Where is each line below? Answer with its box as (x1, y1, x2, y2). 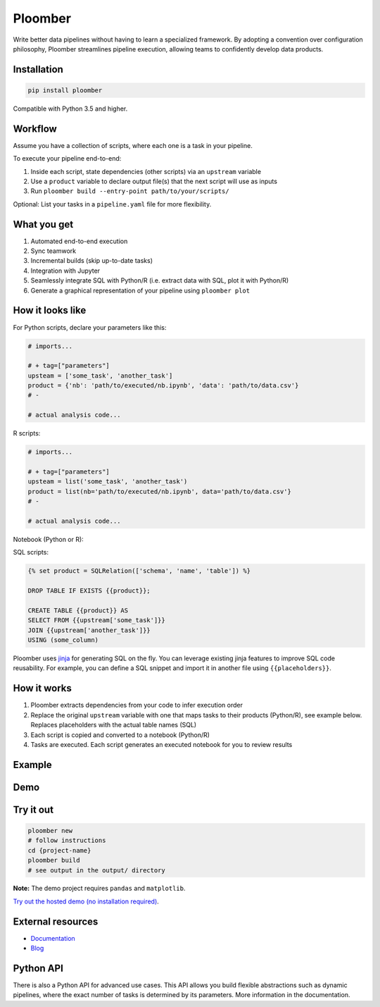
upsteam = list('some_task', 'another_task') (27, 478, 188, 486)
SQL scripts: (13, 548, 49, 557)
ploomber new (27, 827, 73, 834)
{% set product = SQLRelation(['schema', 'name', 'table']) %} (27, 567, 251, 575)
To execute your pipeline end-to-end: (13, 154, 122, 163)
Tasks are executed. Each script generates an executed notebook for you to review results (30, 740, 293, 748)
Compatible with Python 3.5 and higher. (13, 104, 128, 113)
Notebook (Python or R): (13, 535, 84, 543)
